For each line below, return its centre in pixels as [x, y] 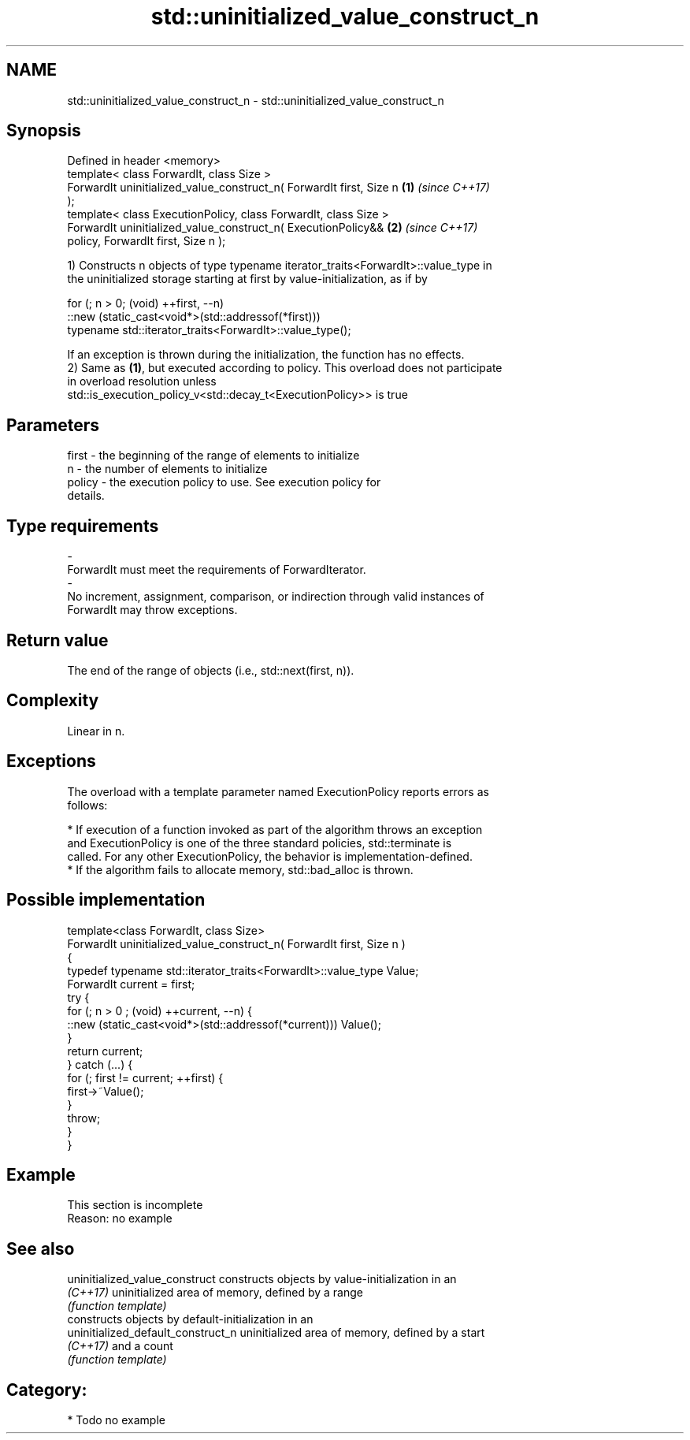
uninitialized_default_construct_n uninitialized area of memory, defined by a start [276, 1333]
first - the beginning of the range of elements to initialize [213, 456]
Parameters [53, 425]
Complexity [53, 701]
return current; [105, 1051]
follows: [87, 805]
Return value [57, 640]
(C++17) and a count [120, 1346]
